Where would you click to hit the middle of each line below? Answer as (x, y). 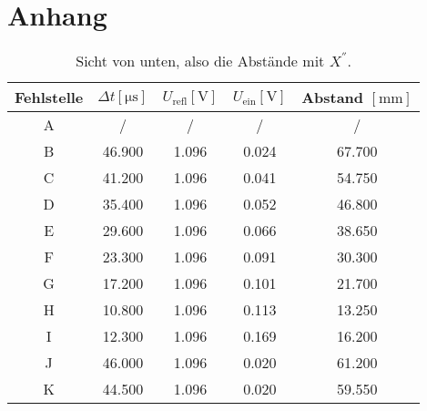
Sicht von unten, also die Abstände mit (200, 61)
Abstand (333, 98)
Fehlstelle (49, 98)
